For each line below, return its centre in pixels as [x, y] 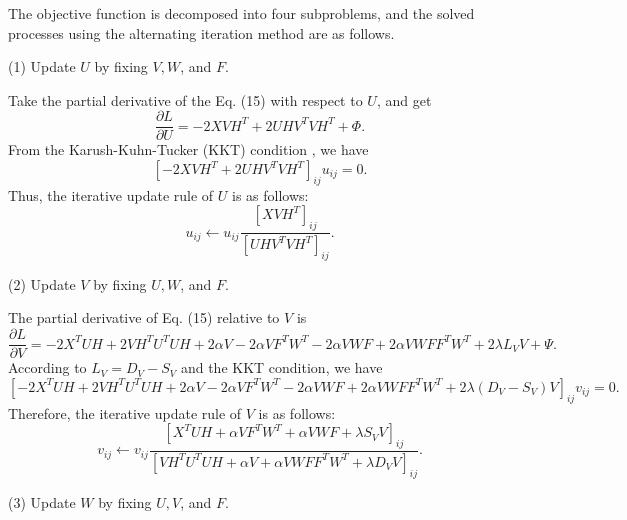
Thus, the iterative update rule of [111, 194]
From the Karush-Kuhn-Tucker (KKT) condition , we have [188, 149]
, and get [404, 99]
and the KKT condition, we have [281, 367]
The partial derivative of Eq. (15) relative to [144, 317]
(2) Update [42, 283]
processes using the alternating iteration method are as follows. [201, 32]
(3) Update [42, 501]
